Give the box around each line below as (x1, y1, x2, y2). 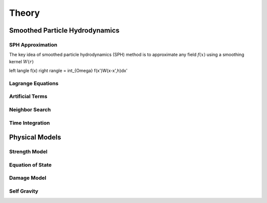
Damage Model (9, 174, 46, 181)
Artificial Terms (9, 93, 47, 100)
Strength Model (9, 148, 48, 155)
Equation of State (9, 161, 52, 168)
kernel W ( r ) (9, 58, 34, 64)
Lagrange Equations (9, 80, 59, 86)
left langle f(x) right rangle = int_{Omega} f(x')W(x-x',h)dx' (9, 68, 128, 74)
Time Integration (9, 119, 50, 126)
